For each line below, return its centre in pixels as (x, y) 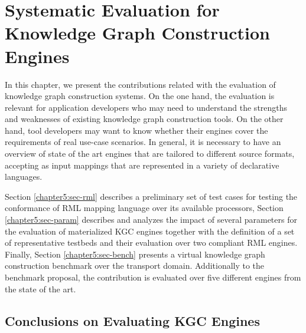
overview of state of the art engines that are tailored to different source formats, (150, 154)
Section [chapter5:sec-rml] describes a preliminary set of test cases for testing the (151, 196)
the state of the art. (40, 289)
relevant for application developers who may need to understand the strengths (146, 107)
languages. (24, 177)
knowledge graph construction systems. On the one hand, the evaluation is (140, 96)
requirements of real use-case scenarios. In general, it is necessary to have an (143, 142)
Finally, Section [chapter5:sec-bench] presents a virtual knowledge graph (135, 254)
